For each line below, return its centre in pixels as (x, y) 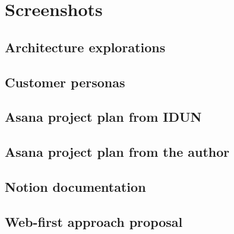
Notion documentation (75, 186)
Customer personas (65, 82)
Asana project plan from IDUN (103, 117)
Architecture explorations (85, 47)
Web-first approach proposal (94, 221)
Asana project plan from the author (117, 152)
